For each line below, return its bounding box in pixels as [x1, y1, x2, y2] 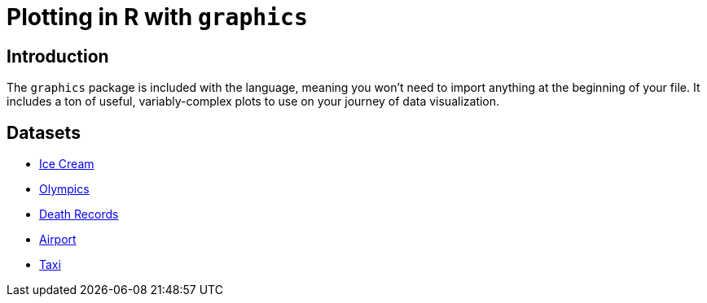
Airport [39, 232, 77, 247]
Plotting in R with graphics [7, 3, 308, 31]
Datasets [7, 122, 81, 143]
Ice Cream [39, 157, 94, 171]
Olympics [39, 182, 90, 197]
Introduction [7, 45, 109, 67]
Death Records [39, 207, 119, 222]
